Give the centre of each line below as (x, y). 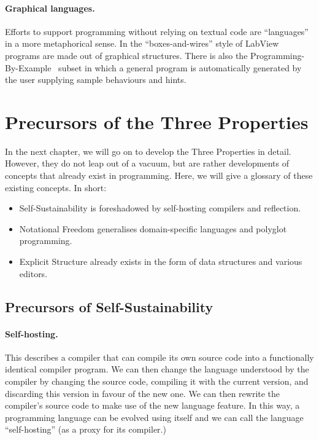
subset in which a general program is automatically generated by (180, 67)
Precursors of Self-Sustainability (109, 306)
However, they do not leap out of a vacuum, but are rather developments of (147, 163)
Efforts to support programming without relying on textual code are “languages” (157, 31)
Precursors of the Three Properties (157, 121)
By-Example (28, 67)
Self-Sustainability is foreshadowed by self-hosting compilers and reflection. (160, 208)
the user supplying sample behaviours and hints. (96, 80)
